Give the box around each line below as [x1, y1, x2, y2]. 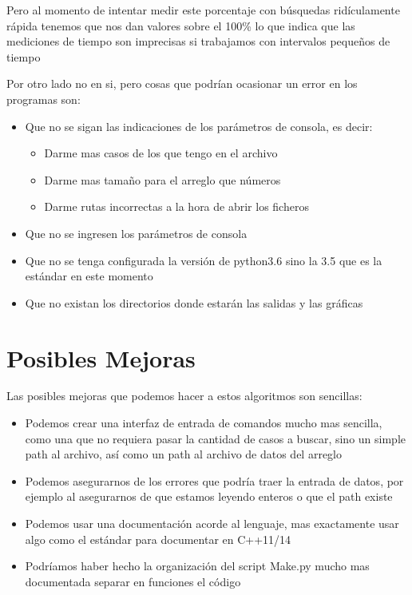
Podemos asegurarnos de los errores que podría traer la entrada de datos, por [25, 472, 404, 489]
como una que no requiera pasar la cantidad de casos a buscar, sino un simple [25, 430, 406, 446]
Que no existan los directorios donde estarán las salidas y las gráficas [25, 294, 363, 311]
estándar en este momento [25, 268, 153, 284]
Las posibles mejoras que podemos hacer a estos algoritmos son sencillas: [6, 387, 362, 404]
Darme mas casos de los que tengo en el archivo [44, 145, 278, 161]
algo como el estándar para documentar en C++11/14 [25, 530, 291, 547]
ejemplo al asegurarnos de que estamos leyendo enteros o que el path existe [25, 488, 393, 505]
